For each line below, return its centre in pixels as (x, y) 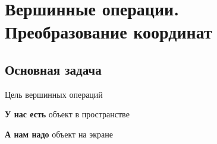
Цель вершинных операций (54, 94)
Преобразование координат (108, 32)
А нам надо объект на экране (59, 134)
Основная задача (53, 69)
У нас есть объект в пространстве (67, 114)
